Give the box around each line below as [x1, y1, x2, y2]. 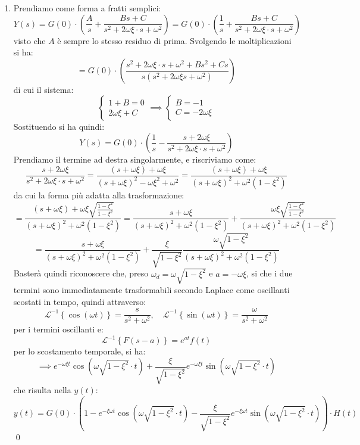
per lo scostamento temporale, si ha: [13, 345, 146, 357]
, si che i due [246, 267, 293, 279]
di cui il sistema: [13, 83, 74, 95]
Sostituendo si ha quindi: [13, 120, 105, 133]
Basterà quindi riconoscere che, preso [13, 267, 149, 279]
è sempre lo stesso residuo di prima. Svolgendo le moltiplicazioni [57, 34, 292, 46]
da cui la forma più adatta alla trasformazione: [13, 188, 184, 201]
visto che [13, 34, 46, 46]
